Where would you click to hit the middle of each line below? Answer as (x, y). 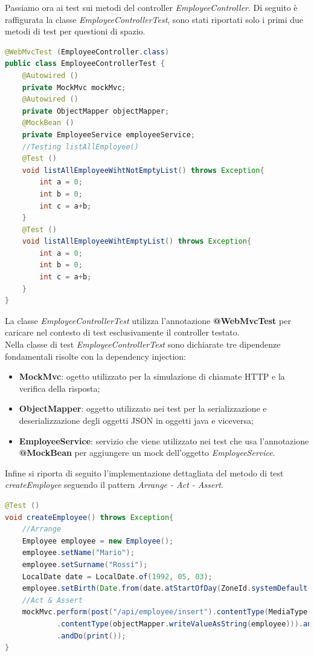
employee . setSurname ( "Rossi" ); (85, 564)
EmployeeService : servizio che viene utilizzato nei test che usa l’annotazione (164, 440)
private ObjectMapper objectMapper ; (96, 111)
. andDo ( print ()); (91, 636)
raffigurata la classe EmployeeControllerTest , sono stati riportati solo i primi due (154, 19)
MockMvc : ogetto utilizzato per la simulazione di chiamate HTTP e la (152, 376)
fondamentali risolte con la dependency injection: (95, 356)
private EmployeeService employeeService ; (109, 135)
